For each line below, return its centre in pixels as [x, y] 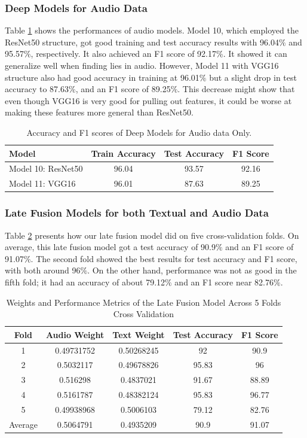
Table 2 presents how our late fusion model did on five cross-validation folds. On [152, 235]
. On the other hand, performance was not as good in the [192, 270]
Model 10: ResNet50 [46, 168]
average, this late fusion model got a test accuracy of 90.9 [110, 247]
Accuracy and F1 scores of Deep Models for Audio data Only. [139, 132]
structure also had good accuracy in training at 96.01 [102, 77]
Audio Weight [75, 334]
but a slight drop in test [253, 77]
